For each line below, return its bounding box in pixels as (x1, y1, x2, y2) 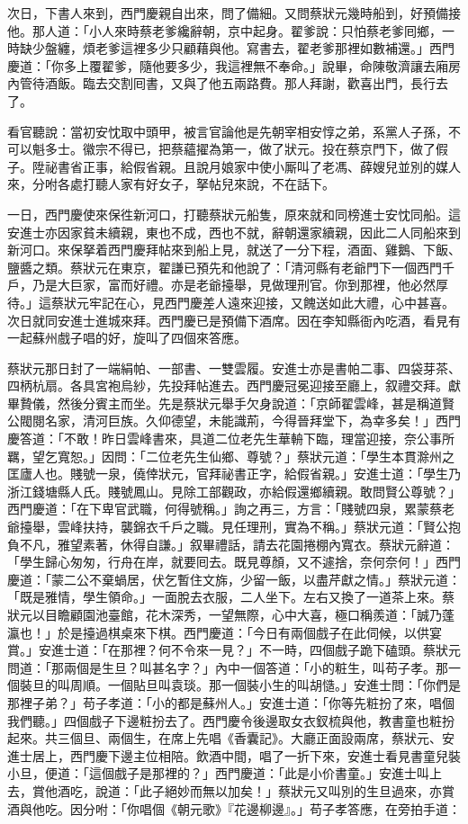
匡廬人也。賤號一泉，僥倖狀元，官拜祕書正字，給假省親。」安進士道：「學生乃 (7, 464, 461, 483)
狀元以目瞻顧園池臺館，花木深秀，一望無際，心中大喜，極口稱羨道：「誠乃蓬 (7, 605, 454, 623)
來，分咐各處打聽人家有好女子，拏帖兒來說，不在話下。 (7, 175, 335, 193)
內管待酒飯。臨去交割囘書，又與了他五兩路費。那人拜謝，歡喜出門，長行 (7, 74, 436, 93)
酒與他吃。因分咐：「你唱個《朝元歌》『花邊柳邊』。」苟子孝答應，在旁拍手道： (7, 799, 461, 818)
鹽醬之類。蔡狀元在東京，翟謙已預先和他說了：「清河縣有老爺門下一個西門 (7, 257, 442, 276)
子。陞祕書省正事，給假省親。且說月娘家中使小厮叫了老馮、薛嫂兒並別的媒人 (7, 157, 461, 175)
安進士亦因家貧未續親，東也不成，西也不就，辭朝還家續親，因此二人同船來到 (7, 222, 461, 241)
